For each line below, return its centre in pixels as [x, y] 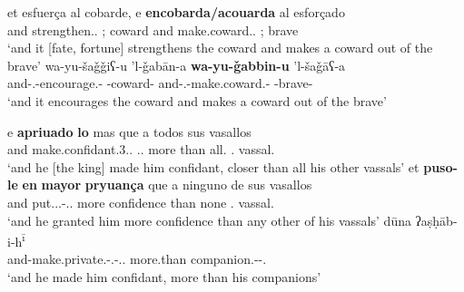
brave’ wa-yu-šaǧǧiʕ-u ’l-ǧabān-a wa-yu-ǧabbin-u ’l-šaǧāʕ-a [177, 65]
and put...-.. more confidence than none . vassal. [141, 202]
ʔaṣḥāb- [436, 220]
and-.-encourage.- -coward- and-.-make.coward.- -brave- [160, 83]
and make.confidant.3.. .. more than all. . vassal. [141, 149]
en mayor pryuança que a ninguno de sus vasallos [167, 185]
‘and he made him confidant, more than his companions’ [164, 276]
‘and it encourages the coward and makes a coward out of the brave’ [197, 100]
